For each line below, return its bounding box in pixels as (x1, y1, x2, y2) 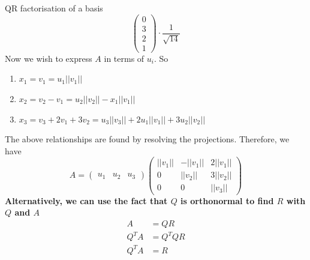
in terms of (104, 52, 145, 64)
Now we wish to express (5, 52, 92, 64)
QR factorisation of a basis (5, 2, 103, 14)
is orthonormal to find (180, 194, 274, 207)
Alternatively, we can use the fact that (5, 194, 168, 207)
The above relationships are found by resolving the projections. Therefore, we (5, 133, 290, 145)
